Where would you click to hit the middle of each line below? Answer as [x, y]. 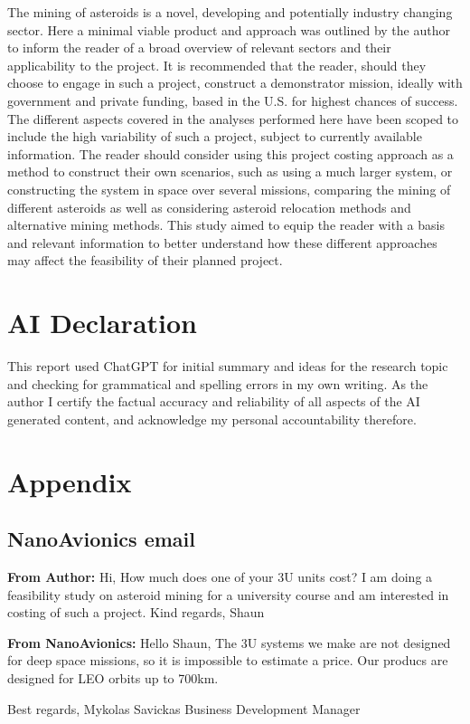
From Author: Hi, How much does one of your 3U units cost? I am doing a [220, 576]
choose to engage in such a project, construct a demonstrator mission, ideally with [235, 83]
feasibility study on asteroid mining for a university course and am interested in [228, 594]
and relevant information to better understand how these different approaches [222, 242]
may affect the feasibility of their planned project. [145, 260]
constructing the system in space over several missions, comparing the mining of [229, 189]
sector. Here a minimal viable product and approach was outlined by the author [229, 29]
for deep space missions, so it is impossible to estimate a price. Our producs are [228, 660]
